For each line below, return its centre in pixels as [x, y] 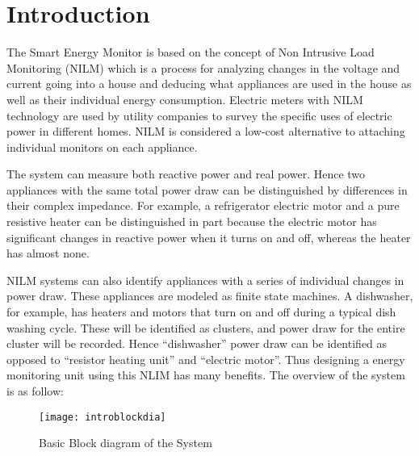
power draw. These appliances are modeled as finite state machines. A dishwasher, [210, 296]
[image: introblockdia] [103, 417]
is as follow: [35, 391]
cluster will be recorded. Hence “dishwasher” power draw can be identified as [197, 343]
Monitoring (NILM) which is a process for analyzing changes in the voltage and [203, 67]
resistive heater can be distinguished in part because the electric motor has [192, 222]
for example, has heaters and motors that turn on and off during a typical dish [201, 312]
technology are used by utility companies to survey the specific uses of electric [199, 115]
